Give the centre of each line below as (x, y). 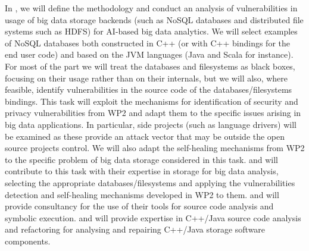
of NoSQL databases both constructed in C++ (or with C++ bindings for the (147, 43)
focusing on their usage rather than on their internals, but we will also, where (146, 78)
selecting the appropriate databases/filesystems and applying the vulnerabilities (150, 182)
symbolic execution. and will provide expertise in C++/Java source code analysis (153, 217)
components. (28, 241)
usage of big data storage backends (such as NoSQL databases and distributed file (154, 19)
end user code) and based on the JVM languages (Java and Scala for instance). (149, 54)
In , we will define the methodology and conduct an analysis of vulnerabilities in (151, 8)
